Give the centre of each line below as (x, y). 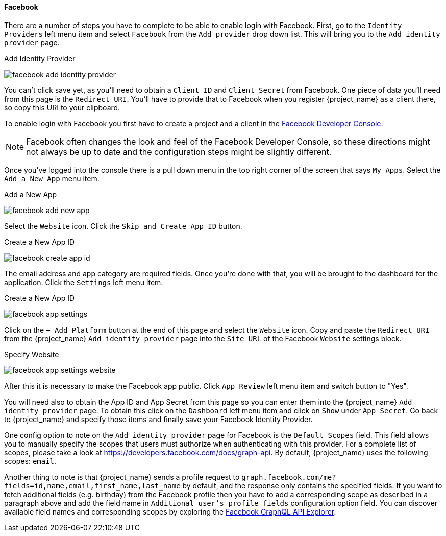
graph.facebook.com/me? (289, 477)
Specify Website (32, 354)
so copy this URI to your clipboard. (62, 107)
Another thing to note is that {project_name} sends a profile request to (122, 477)
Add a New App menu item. (52, 178)
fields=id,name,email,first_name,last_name (92, 486)
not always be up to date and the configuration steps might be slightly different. (179, 152)
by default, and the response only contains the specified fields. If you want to (312, 485)
